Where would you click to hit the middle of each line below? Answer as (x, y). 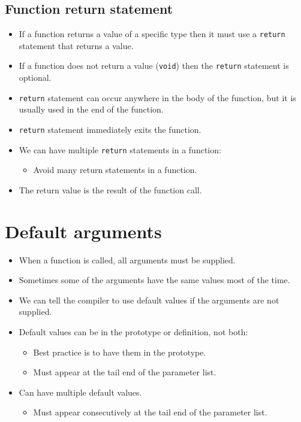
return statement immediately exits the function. (110, 129)
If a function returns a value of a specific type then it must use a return (152, 34)
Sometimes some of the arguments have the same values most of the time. (154, 280)
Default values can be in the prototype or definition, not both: (133, 331)
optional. (35, 78)
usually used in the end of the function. (91, 109)
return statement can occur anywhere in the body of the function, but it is (157, 97)
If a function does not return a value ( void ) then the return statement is (154, 66)
